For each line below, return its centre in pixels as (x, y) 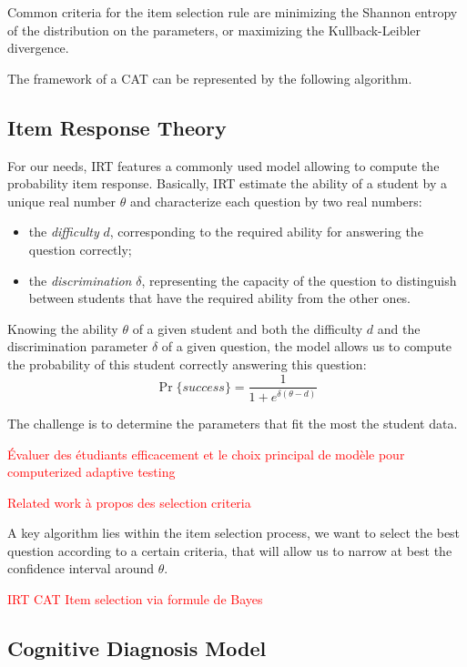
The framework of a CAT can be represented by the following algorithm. (210, 78)
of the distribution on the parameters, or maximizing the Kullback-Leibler (214, 30)
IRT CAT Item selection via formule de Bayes (135, 599)
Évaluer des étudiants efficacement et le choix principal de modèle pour (206, 454)
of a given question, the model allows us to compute (307, 346)
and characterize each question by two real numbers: (276, 201)
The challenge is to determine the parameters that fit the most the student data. (233, 423)
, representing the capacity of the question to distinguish (299, 280)
